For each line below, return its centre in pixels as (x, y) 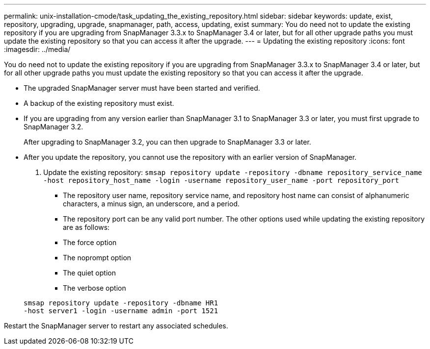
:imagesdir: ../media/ (37, 49)
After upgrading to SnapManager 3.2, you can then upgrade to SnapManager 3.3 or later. (167, 142)
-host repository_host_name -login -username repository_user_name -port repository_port (221, 180)
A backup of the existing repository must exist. (99, 103)
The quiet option (89, 273)
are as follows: (86, 227)
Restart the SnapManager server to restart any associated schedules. (116, 326)
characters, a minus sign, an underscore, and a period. (151, 204)
